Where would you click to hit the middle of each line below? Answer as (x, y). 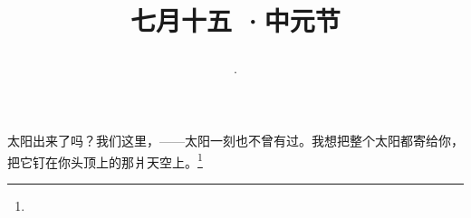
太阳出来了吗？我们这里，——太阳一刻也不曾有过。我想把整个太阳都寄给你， (235, 140)
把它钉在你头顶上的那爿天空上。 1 (105, 160)
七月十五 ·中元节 (235, 20)
